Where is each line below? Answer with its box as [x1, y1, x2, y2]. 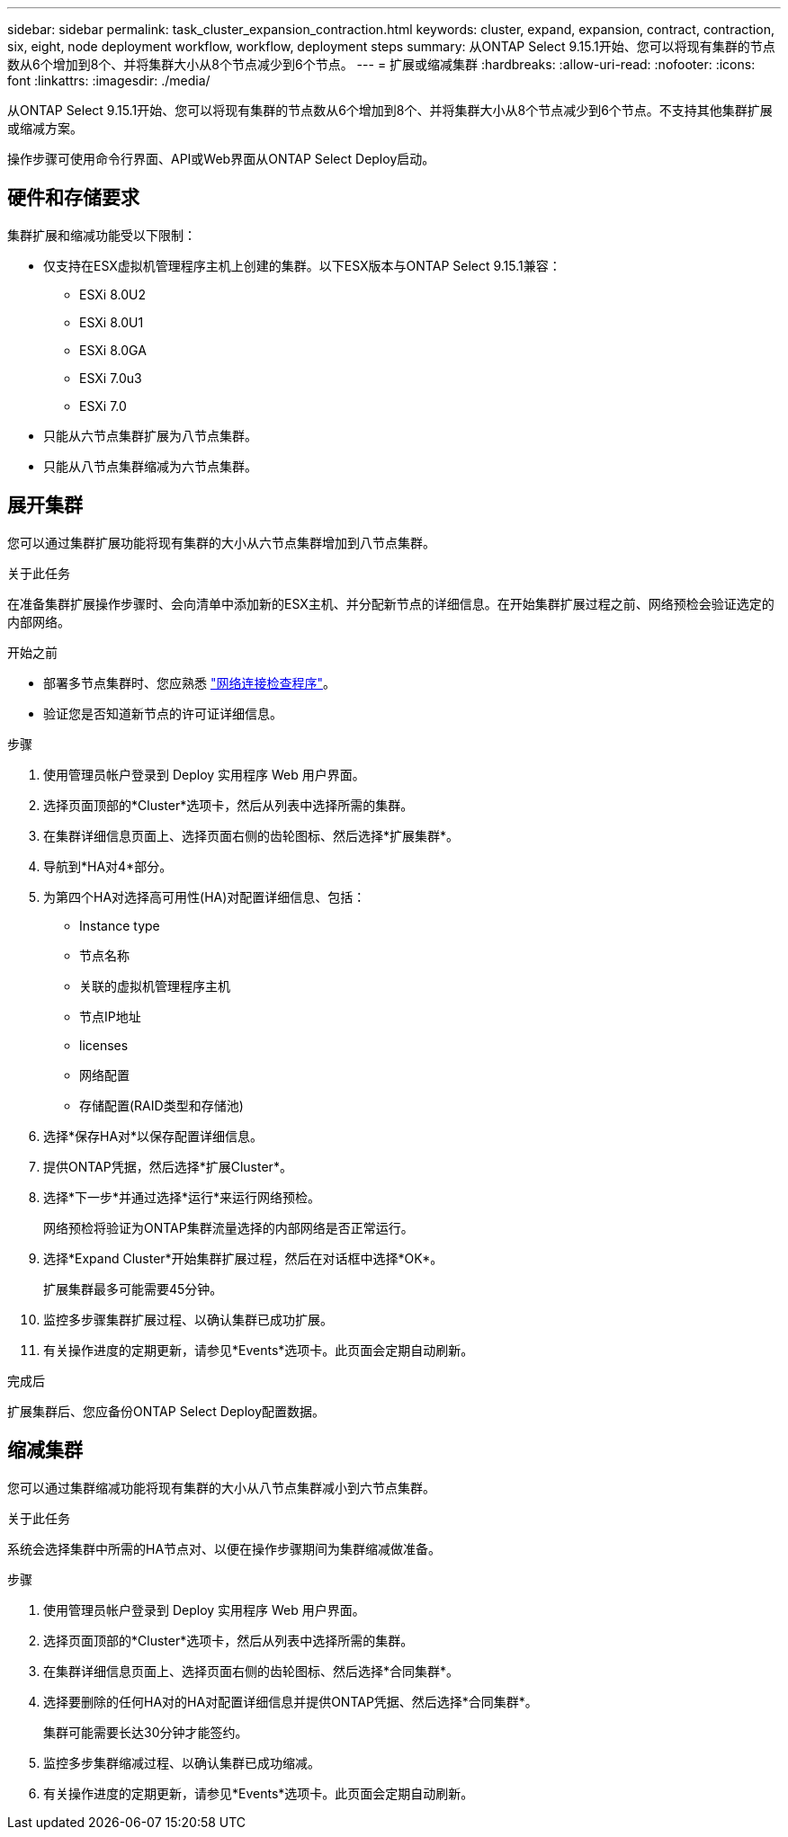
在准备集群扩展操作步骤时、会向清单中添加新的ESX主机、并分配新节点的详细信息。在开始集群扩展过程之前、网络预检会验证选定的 [7, 595, 775, 611]
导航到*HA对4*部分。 [43, 858, 173, 874]
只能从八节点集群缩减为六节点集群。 [43, 458, 257, 474]
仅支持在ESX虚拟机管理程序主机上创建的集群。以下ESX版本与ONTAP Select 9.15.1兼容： [43, 257, 561, 273]
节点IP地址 [79, 1008, 141, 1024]
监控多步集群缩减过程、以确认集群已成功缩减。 [43, 1754, 320, 1770]
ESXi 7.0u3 [79, 370, 142, 386]
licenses [79, 1037, 129, 1053]
